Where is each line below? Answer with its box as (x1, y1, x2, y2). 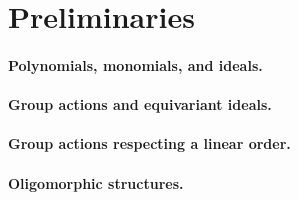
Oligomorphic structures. (8, 172, 184, 193)
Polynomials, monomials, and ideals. (8, 54, 263, 75)
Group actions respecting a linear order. (8, 133, 291, 154)
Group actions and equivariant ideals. (8, 94, 272, 115)
